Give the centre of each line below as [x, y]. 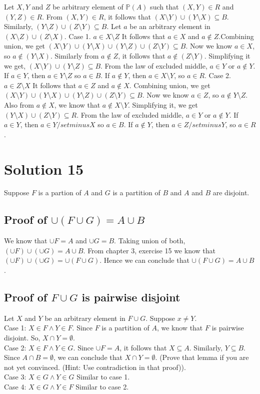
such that [164, 7]
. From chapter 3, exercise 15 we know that [149, 250]
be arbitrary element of [88, 7]
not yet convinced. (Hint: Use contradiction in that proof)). [95, 367]
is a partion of [60, 192]
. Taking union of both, [150, 241]
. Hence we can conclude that [144, 260]
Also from [19, 104]
